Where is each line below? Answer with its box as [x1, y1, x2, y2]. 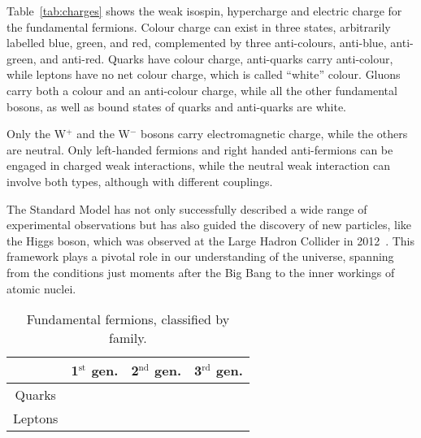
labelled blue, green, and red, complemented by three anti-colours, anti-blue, [7, 34, 387, 51]
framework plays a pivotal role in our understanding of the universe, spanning [7, 248, 394, 265]
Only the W [7, 125, 67, 142]
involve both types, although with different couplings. [7, 172, 273, 189]
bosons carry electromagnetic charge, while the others [141, 125, 408, 142]
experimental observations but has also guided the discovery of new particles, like [7, 216, 411, 233]
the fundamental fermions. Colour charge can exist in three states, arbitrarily [7, 18, 391, 35]
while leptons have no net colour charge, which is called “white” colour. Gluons [7, 66, 401, 83]
